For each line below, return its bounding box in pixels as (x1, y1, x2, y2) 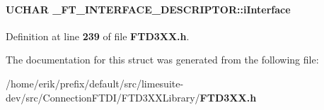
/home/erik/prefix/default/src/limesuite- (6, 75, 184, 90)
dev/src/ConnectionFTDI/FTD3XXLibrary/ (6, 90, 200, 104)
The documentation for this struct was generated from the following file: (6, 52, 319, 67)
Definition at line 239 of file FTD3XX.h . (6, 28, 190, 43)
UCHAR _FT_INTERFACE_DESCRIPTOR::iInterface (6, 1, 291, 16)
